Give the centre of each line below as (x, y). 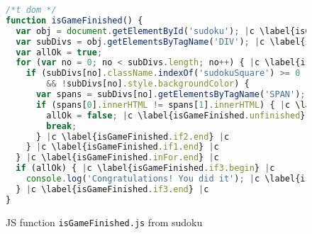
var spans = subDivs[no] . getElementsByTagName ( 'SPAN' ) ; (171, 94)
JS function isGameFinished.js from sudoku (104, 222)
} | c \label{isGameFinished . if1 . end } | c (122, 147)
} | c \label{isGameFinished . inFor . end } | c (117, 158)
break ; (62, 126)
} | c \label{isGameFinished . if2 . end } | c (133, 136)
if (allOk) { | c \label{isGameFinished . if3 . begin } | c (145, 168)
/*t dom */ (31, 10)
